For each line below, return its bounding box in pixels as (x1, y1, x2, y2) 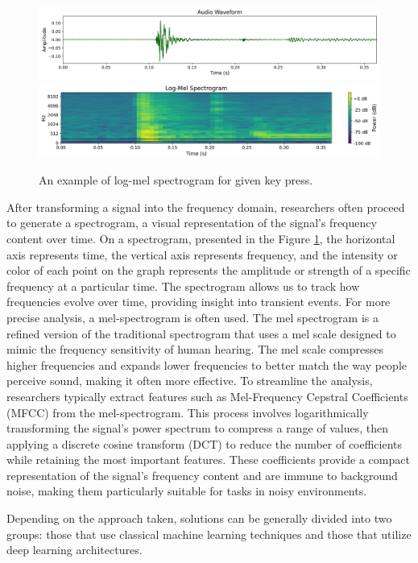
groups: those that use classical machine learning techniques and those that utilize (6, 525, 412, 542)
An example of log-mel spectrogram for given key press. (39, 172, 313, 188)
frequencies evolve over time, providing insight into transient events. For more (6, 293, 391, 310)
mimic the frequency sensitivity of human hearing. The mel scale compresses (6, 341, 383, 358)
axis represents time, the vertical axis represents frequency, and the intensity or (6, 246, 398, 263)
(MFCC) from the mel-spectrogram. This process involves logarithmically (6, 404, 369, 420)
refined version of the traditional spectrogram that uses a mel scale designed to (6, 325, 396, 342)
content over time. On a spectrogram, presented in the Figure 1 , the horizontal (6, 230, 395, 246)
